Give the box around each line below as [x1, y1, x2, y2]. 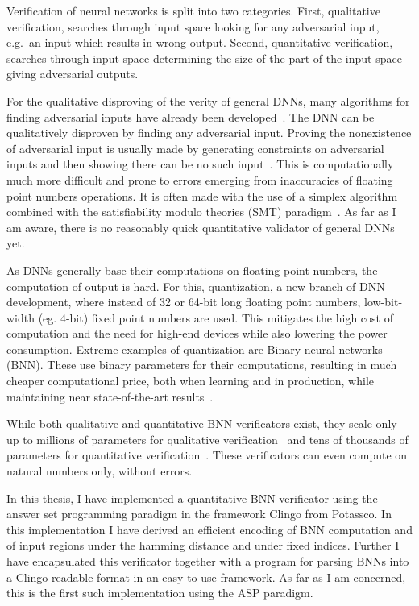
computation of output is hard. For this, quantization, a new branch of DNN [6, 277, 385, 294]
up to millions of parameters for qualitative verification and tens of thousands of [6, 430, 409, 447]
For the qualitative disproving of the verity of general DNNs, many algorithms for [6, 92, 410, 109]
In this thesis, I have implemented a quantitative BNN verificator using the [6, 489, 378, 506]
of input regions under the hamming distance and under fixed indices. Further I [6, 537, 400, 554]
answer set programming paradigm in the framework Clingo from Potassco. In [6, 505, 392, 522]
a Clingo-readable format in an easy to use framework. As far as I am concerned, [6, 568, 406, 585]
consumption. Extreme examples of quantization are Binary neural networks [6, 340, 383, 357]
